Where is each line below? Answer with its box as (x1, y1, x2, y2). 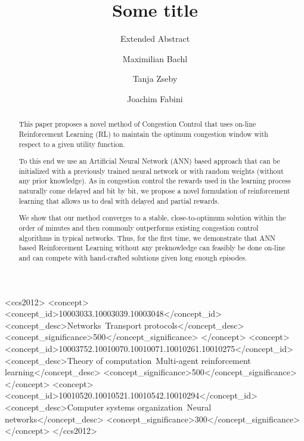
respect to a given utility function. (18, 139, 125, 149)
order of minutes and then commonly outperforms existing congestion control (18, 222, 259, 232)
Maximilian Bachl (122, 52, 188, 65)
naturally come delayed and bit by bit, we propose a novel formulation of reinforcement (18, 186, 290, 196)
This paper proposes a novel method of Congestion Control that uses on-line (18, 119, 256, 129)
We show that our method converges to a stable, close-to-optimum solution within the (18, 213, 286, 223)
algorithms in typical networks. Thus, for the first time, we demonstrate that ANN (18, 232, 275, 243)
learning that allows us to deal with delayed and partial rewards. (18, 195, 220, 206)
